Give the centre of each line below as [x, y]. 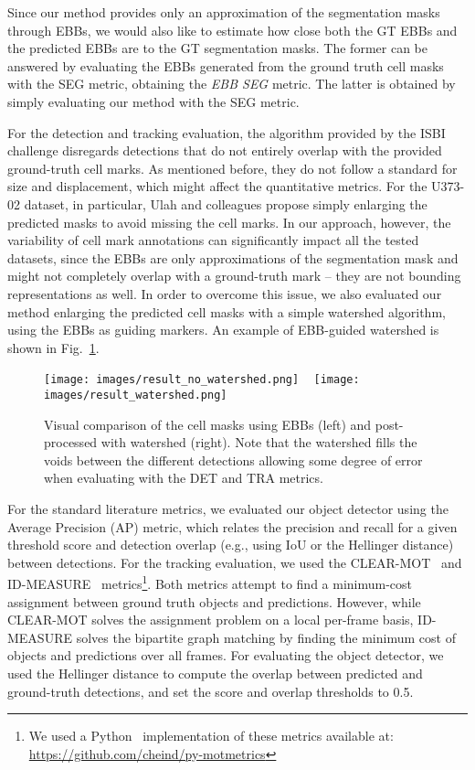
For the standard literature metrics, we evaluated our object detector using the [228, 508]
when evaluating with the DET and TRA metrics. [184, 478]
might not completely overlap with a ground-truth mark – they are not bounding [234, 276]
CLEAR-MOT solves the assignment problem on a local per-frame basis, [211, 620]
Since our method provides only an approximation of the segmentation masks [224, 12]
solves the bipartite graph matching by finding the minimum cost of [266, 637]
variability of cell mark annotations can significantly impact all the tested [213, 240]
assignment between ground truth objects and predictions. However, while [214, 601]
